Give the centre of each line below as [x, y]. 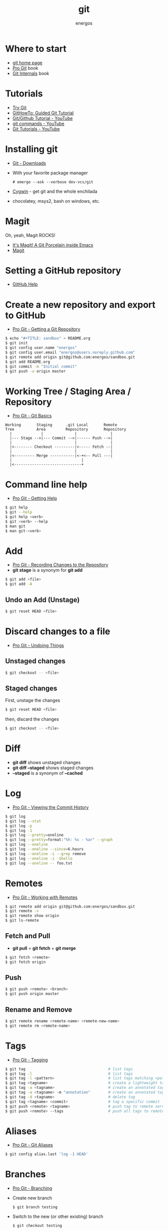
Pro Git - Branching [32, 1188]
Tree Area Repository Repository [66, 429]
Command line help [46, 484]
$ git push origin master [32, 994]
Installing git [31, 149]
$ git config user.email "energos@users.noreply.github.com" [70, 352]
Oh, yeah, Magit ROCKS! [30, 235]
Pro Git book [25, 68]
